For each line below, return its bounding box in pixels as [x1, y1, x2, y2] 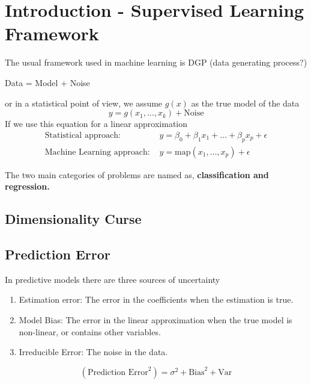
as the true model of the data [191, 96, 300, 109]
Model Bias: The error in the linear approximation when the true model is [19, 313, 292, 326]
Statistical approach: [44, 131, 121, 140]
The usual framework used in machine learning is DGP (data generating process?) [5, 56, 307, 69]
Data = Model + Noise [5, 76, 90, 88]
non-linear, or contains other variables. [19, 325, 161, 338]
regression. [5, 180, 50, 193]
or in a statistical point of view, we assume [5, 96, 163, 109]
